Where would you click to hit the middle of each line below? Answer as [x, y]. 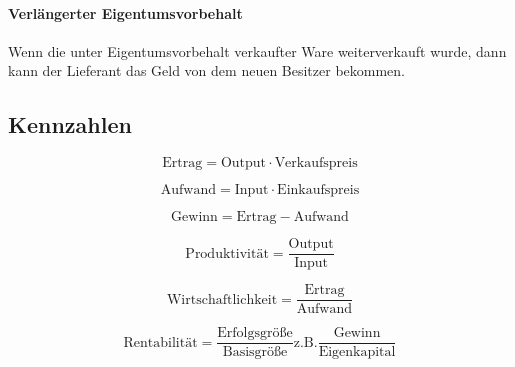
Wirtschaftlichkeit [222, 299]
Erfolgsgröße [255, 333]
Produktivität [227, 253]
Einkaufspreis [318, 190]
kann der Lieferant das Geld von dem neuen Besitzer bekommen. [207, 70]
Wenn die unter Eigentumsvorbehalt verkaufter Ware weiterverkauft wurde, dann [257, 50]
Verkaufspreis [316, 163]
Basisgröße [255, 352]
